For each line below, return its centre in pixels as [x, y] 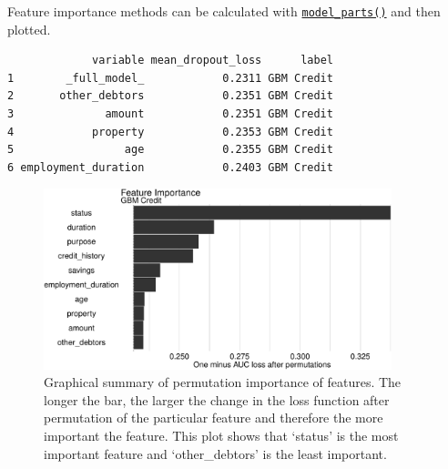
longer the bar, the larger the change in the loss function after [217, 399]
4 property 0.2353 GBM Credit [170, 132]
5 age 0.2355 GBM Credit [170, 150]
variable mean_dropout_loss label [213, 61]
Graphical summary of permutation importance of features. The [223, 382]
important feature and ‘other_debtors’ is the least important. [215, 453]
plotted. [29, 29]
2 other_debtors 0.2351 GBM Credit [170, 96]
